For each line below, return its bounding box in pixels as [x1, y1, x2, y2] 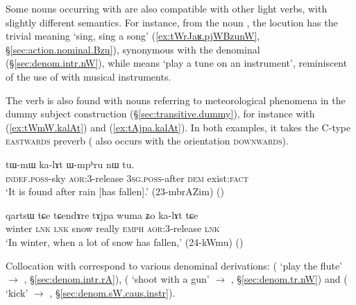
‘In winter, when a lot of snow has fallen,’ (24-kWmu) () [6, 234, 244, 249]
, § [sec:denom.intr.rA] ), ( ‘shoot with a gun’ [24, 272, 210, 286]
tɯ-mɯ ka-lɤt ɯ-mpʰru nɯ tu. [6, 156, 135, 171]
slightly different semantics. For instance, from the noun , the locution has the [6, 15, 338, 29]
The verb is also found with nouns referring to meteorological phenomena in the [6, 92, 346, 107]
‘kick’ [6, 285, 28, 299]
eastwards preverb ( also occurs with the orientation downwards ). [6, 133, 289, 148]
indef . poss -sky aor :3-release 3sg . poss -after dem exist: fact [6, 170, 249, 185]
